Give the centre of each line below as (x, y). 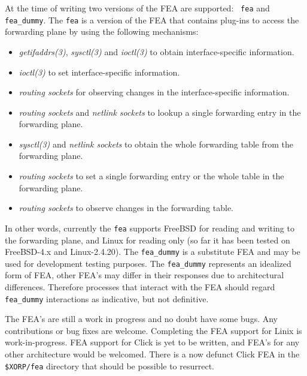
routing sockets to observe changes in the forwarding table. (126, 208)
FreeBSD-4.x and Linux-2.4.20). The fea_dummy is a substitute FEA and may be (153, 252)
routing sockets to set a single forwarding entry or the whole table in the (151, 176)
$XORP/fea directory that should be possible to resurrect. (110, 366)
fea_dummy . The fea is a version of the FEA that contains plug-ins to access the (152, 19)
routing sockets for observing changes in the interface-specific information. (154, 92)
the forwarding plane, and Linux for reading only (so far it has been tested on (148, 240)
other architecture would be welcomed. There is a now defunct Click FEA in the (152, 354)
